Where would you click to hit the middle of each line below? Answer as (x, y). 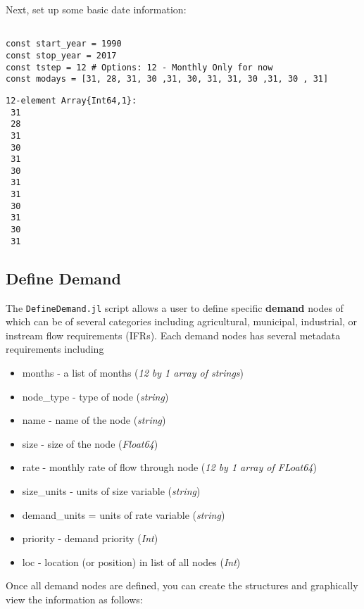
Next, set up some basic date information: (96, 9)
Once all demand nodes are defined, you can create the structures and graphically (182, 585)
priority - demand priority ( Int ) (90, 538)
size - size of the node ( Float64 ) (90, 443)
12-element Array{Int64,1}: (71, 100)
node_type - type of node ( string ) (95, 396)
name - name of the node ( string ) (94, 420)
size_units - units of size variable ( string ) (111, 491)
